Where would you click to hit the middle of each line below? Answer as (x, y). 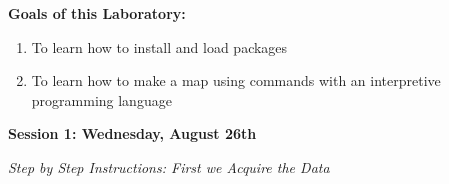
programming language (101, 99)
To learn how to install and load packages (159, 46)
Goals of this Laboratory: (97, 13)
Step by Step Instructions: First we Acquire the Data (169, 166)
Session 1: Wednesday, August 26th (132, 133)
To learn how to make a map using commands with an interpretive (236, 80)
